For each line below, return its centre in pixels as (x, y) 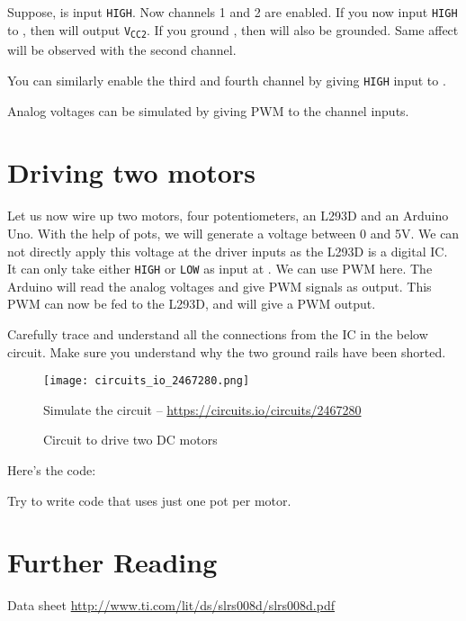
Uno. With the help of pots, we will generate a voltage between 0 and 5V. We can (233, 233)
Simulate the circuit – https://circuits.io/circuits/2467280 (202, 409)
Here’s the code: (52, 469)
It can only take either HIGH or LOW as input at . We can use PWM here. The (220, 269)
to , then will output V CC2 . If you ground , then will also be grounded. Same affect (233, 30)
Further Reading (112, 562)
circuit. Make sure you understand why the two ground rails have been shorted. (227, 351)
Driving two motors (131, 172)
